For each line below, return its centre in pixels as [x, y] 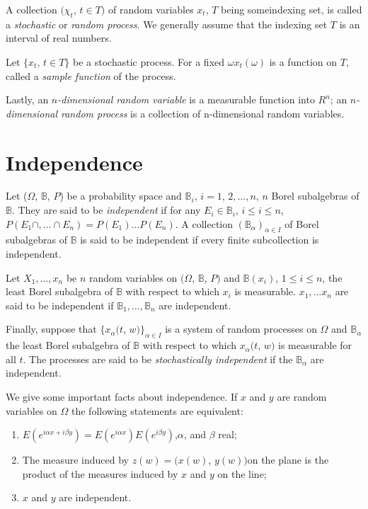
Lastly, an [27, 99]
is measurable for [315, 345]
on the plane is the [288, 460]
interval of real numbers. [59, 38]
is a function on [303, 61]
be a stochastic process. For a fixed [149, 61]
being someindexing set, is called [292, 9]
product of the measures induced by [100, 473]
